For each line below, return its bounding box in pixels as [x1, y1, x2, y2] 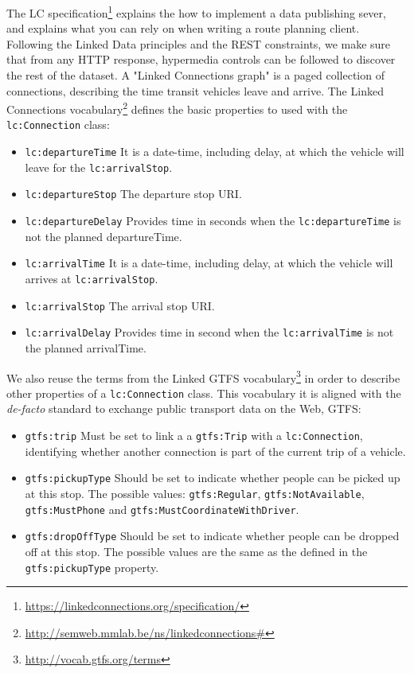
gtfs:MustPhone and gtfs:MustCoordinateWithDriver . [25, 500, 299, 517]
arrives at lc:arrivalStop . [25, 270, 158, 286]
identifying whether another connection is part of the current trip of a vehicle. [25, 442, 406, 459]
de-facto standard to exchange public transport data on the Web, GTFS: [6, 400, 361, 417]
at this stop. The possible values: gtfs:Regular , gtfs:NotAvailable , [25, 484, 365, 501]
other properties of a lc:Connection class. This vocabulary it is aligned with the [6, 384, 401, 401]
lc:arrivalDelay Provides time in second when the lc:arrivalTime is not [25, 324, 394, 340]
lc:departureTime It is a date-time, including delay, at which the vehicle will [25, 143, 404, 160]
